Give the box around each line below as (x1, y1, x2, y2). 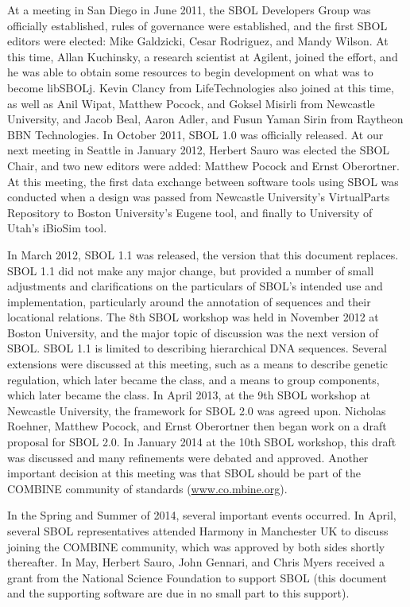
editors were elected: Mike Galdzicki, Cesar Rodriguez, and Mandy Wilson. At (7, 33, 389, 49)
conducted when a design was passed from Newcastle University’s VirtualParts (7, 189, 390, 205)
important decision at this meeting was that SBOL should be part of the (7, 465, 361, 481)
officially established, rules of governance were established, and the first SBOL (7, 17, 388, 33)
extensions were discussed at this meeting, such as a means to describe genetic (7, 356, 389, 372)
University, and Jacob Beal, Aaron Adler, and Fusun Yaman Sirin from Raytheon (7, 111, 404, 127)
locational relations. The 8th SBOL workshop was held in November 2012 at (7, 309, 379, 325)
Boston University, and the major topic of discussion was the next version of (7, 324, 379, 340)
